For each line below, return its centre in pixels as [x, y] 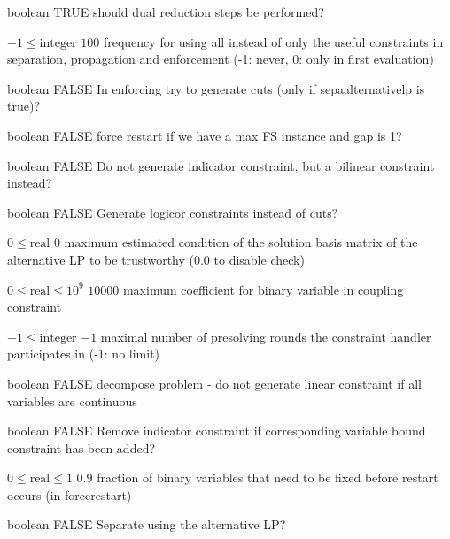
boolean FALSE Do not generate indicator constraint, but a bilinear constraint [221, 165]
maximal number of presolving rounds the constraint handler [266, 336]
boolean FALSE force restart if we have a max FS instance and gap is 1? [205, 135]
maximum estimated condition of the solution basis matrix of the [241, 242]
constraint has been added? [81, 447]
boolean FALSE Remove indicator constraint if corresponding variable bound [217, 431]
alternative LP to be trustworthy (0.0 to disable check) [156, 259]
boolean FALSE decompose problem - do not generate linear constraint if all [214, 383]
